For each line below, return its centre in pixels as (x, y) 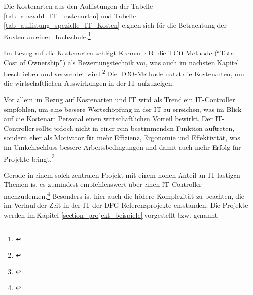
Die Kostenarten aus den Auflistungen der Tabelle (79, 6)
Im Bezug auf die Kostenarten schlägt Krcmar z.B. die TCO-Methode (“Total (120, 53)
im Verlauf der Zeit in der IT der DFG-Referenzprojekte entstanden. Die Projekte (126, 205)
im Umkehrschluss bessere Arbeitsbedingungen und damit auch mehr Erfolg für (123, 147)
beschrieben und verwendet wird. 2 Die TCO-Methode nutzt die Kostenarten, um (124, 73)
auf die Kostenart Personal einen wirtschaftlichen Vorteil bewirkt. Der (108, 119)
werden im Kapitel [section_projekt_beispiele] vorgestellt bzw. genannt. (112, 214)
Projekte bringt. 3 (29, 158)
